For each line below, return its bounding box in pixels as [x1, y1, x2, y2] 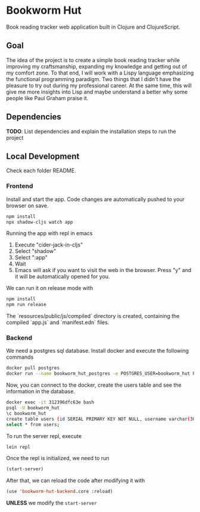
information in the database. [6, 388, 76, 395]
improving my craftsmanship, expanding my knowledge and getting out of [6, 63, 187, 70]
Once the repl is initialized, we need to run [6, 455, 110, 462]
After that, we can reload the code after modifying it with [6, 477, 145, 484]
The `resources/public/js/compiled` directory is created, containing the [6, 313, 180, 320]
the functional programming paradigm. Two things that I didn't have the [6, 75, 181, 82]
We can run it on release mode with [6, 285, 93, 292]
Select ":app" [14, 254, 48, 261]
